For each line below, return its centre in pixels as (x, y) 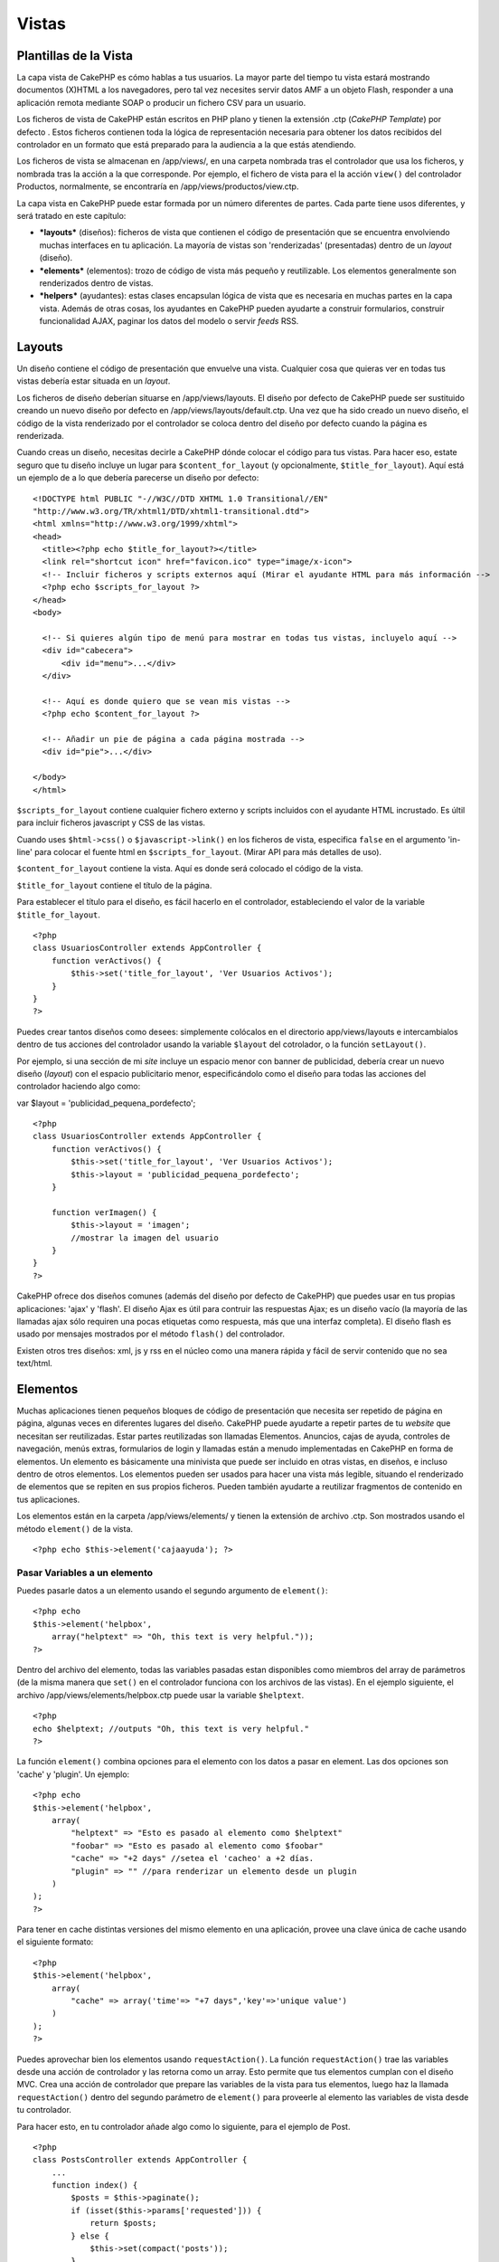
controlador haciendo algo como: (79, 1087)
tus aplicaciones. (48, 1499)
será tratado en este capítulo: (71, 215)
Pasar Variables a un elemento (85, 1573)
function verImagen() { (104, 1212)
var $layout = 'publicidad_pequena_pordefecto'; (106, 1103)
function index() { (94, 2186)
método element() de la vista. (75, 1528)
